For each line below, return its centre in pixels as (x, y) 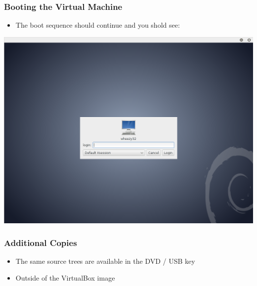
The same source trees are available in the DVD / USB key (105, 261)
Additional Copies (41, 242)
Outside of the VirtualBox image (65, 277)
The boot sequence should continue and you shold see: (98, 25)
